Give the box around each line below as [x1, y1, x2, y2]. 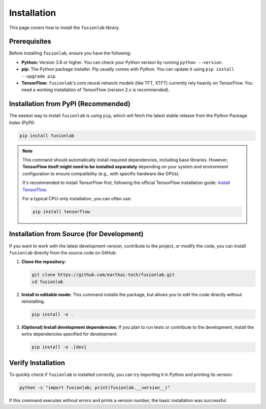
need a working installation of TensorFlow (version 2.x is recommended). [21, 87, 170, 93]
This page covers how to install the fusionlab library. [9, 25, 120, 31]
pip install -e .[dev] [32, 345, 87, 350]
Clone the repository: [21, 259, 66, 265]
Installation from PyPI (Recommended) [9, 100, 131, 108]
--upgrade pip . [21, 73, 57, 79]
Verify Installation [9, 358, 65, 367]
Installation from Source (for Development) [9, 230, 144, 238]
